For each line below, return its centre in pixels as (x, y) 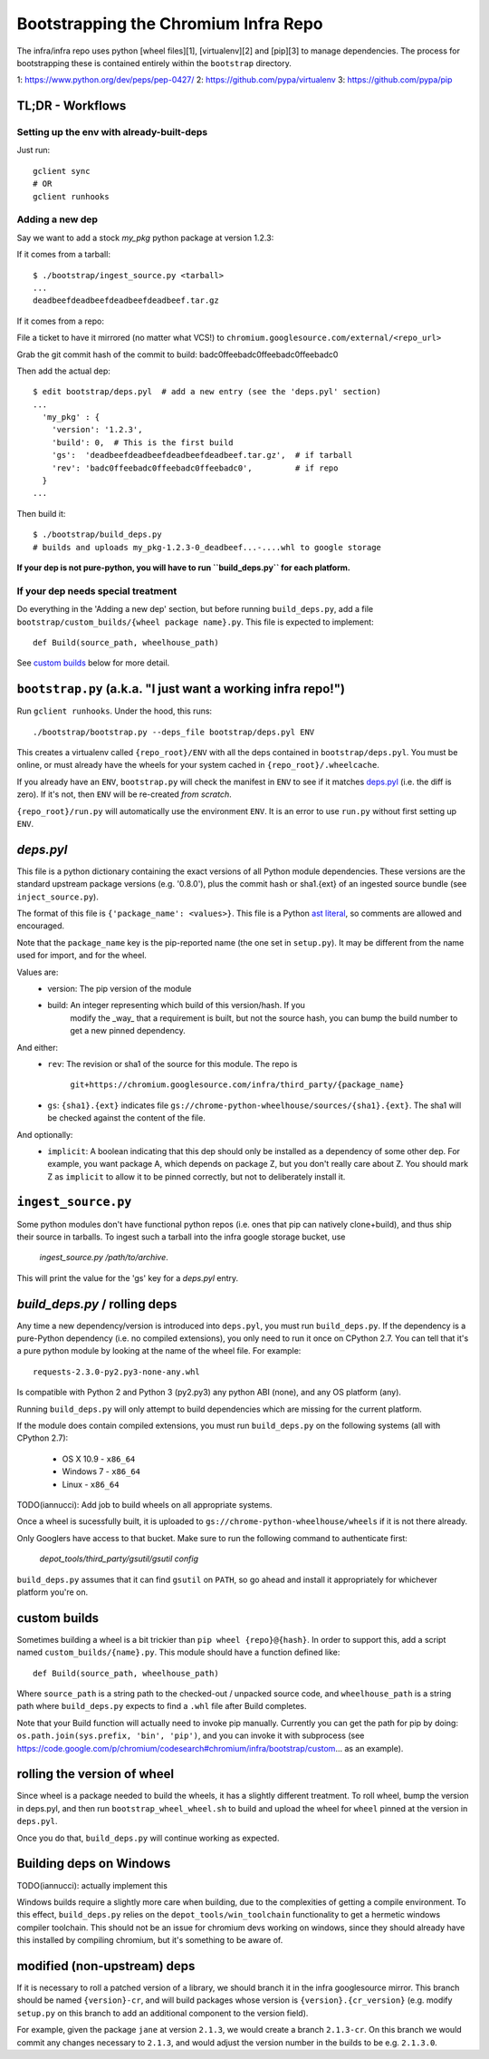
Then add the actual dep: (63, 371)
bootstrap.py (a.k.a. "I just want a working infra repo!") (181, 689)
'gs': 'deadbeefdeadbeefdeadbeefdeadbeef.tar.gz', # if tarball (202, 455)
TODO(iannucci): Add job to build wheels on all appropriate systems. (144, 1504)
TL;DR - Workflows (72, 106)
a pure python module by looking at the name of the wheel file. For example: (159, 1351)
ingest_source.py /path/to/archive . (104, 1258)
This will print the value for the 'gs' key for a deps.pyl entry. (128, 1277)
